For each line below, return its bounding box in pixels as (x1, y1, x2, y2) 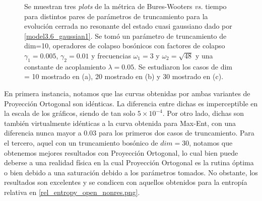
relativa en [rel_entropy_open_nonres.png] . (4, 186, 140, 197)
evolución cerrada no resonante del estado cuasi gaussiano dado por (24, 21, 232, 31)
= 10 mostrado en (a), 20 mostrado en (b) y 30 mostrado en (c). (24, 71, 224, 82)
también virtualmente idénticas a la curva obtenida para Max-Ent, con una (4, 117, 236, 128)
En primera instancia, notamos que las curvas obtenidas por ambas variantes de (4, 88, 250, 98)
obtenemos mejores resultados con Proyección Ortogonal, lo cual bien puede (4, 147, 238, 158)
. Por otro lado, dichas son (162, 108, 244, 118)
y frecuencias (91, 50, 131, 60)
